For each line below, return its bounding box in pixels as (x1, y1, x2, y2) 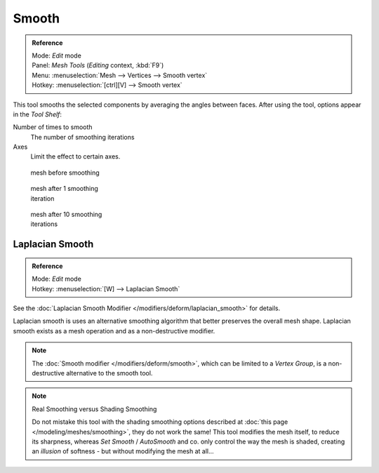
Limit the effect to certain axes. (30, 152, 121, 161)
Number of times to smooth (13, 123, 93, 131)
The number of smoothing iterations (30, 133, 135, 141)
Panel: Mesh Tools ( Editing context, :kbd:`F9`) (32, 61, 164, 69)
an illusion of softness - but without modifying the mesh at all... (32, 447, 214, 455)
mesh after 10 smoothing (30, 211, 102, 219)
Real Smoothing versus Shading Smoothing (32, 404, 157, 413)
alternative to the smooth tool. (65, 368, 153, 377)
